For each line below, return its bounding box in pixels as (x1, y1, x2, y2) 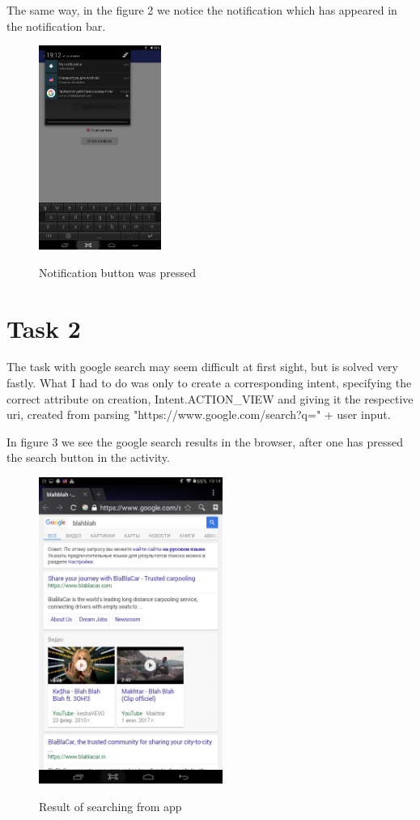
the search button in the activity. (6, 449, 170, 466)
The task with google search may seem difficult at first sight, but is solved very (6, 358, 398, 375)
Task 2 (6, 311, 81, 344)
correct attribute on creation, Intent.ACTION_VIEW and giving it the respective (6, 390, 414, 407)
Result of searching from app (39, 797, 182, 814)
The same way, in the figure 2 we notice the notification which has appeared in (6, 2, 397, 18)
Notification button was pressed (39, 263, 196, 280)
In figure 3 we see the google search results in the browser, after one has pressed (6, 433, 404, 450)
